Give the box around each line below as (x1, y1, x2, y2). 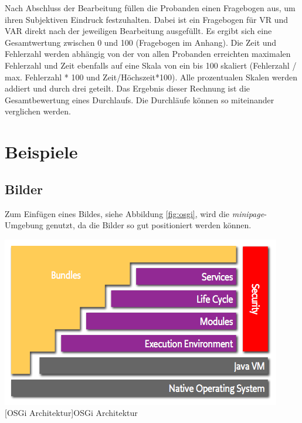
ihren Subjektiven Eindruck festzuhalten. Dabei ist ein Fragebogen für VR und (5, 13, 289, 25)
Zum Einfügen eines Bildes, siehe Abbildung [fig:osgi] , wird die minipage (5, 207, 264, 219)
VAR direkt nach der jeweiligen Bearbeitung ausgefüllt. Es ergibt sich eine (5, 25, 272, 37)
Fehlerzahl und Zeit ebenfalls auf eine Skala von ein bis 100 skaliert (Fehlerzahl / (5, 59, 297, 71)
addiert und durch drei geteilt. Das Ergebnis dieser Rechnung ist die (5, 82, 250, 94)
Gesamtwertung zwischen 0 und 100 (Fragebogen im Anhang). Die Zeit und (5, 36, 277, 48)
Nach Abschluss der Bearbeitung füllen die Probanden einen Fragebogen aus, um (5, 2, 296, 13)
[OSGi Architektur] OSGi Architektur (5, 407, 138, 419)
